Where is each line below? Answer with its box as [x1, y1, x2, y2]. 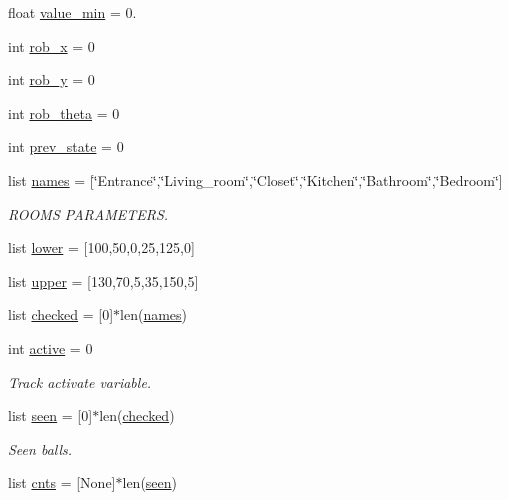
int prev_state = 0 [8, 136, 124, 157]
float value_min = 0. [8, 2, 137, 22]
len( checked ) [99, 405, 175, 426]
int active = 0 [8, 337, 93, 358]
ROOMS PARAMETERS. [8, 203, 169, 224]
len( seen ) [122, 472, 178, 493]
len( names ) [120, 304, 188, 325]
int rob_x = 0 [8, 35, 95, 56]
